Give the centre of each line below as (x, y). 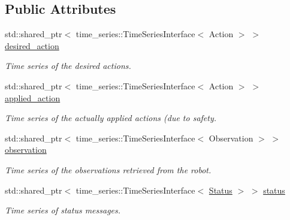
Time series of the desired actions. (68, 66)
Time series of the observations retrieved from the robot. (108, 169)
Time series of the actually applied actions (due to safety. (111, 118)
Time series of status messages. (63, 210)
